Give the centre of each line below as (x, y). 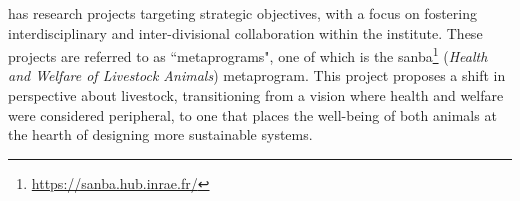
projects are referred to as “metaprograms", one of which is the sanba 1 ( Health (248, 54)
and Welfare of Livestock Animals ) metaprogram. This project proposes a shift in (257, 75)
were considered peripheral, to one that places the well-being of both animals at (252, 114)
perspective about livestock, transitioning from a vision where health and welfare (256, 95)
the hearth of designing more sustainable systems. (160, 134)
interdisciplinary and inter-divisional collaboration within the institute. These (245, 32)
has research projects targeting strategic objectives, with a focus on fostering (242, 13)
